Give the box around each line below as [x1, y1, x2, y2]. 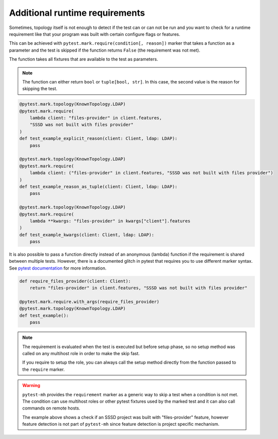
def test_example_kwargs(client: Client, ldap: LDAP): [19, 232, 154, 238]
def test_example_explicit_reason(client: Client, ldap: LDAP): [19, 136, 178, 141]
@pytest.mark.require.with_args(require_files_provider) [19, 299, 160, 304]
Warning [22, 383, 40, 388]
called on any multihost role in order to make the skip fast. [22, 350, 140, 356]
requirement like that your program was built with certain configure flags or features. [9, 31, 180, 37]
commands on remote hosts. [22, 405, 81, 411]
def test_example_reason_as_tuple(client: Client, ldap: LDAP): [19, 184, 178, 189]
